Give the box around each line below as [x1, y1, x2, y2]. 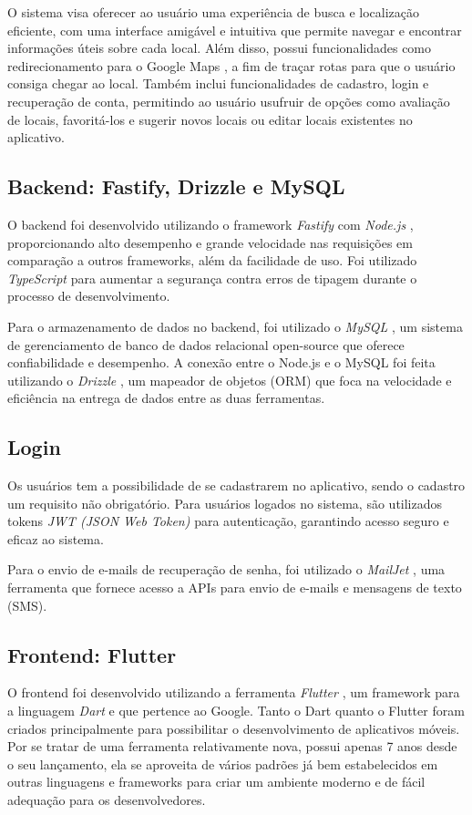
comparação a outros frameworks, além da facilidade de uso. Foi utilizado [7, 251, 417, 270]
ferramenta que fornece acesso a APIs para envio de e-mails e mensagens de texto [7, 578, 462, 597]
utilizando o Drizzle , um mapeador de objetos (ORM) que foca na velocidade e [7, 370, 452, 389]
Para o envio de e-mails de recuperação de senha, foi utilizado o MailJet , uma [7, 560, 446, 579]
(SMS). [7, 595, 47, 614]
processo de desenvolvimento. [7, 286, 170, 305]
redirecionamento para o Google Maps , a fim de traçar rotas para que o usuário [7, 56, 456, 75]
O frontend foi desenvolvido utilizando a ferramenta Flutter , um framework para [7, 683, 460, 702]
